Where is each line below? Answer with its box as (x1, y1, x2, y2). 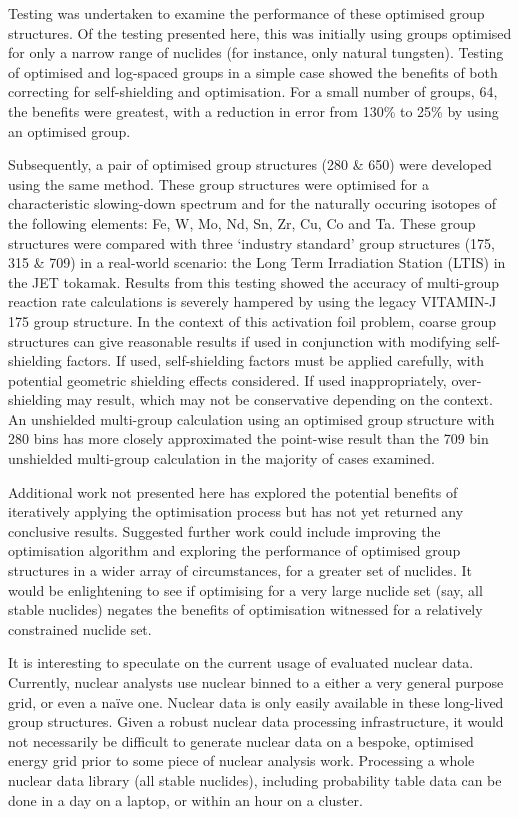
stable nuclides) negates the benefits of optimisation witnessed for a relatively (8, 599, 483, 620)
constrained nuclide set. (8, 618, 152, 639)
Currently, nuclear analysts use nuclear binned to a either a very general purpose (8, 672, 504, 692)
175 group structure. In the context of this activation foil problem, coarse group (8, 310, 497, 331)
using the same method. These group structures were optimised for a (8, 173, 430, 194)
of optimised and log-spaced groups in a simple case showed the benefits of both (8, 61, 498, 82)
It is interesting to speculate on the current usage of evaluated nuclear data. (8, 652, 474, 673)
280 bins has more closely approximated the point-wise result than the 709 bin (8, 428, 489, 449)
